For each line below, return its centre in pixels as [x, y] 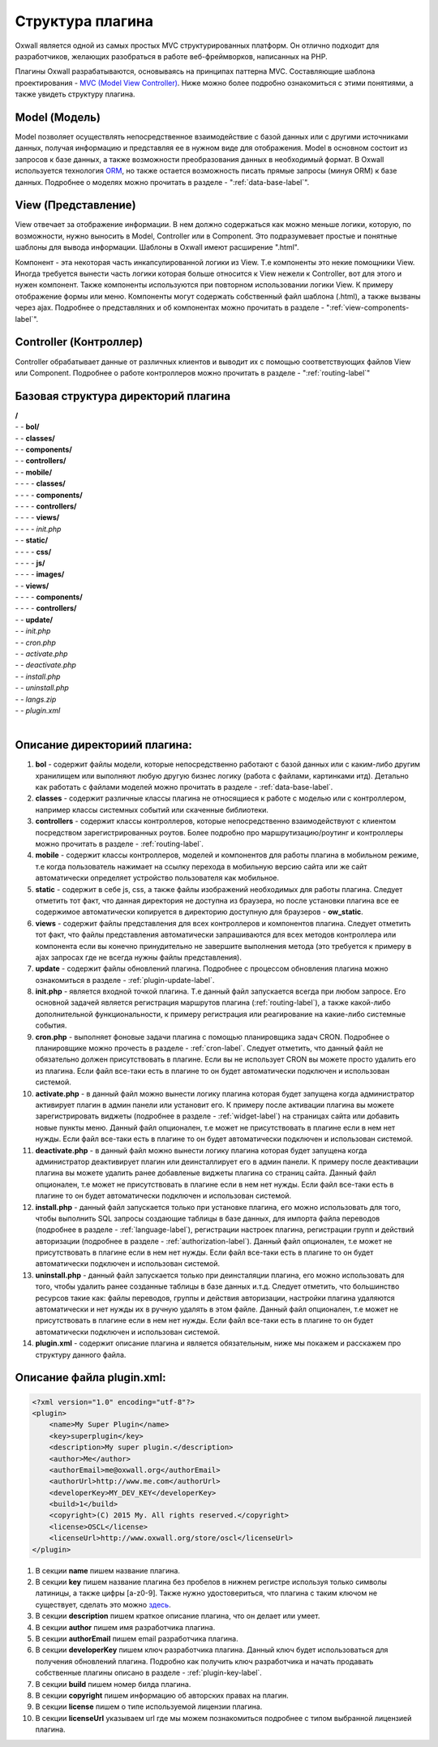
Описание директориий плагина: [103, 745]
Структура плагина [84, 21]
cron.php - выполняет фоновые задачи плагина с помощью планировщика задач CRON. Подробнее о [213, 1037]
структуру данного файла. [81, 1354]
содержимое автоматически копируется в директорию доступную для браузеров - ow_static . [200, 912]
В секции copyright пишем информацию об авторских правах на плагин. [162, 1695]
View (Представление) [76, 206]
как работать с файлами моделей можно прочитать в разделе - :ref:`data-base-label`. [184, 788]
